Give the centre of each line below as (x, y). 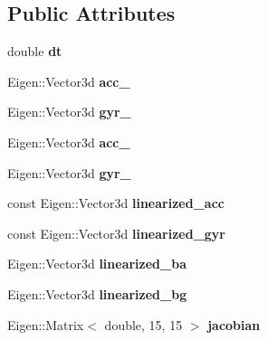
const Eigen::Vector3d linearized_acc (116, 203)
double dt (35, 51)
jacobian (234, 324)
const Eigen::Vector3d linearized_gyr (116, 233)
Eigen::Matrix (46, 324)
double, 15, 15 (143, 324)
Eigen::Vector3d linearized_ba (97, 264)
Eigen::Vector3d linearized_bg (97, 293)
